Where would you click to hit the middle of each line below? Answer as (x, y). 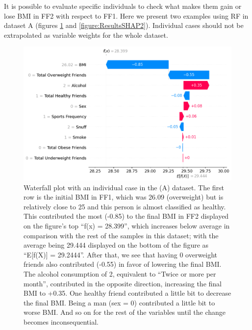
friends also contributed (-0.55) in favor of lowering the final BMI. (123, 264)
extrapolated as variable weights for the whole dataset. (86, 35)
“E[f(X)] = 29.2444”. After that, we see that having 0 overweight (121, 254)
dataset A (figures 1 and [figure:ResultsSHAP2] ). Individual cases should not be (124, 25)
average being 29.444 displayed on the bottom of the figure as (116, 245)
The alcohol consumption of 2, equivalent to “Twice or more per (120, 273)
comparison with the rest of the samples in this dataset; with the (121, 235)
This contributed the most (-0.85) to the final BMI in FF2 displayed (126, 216)
